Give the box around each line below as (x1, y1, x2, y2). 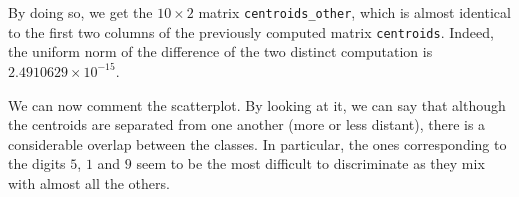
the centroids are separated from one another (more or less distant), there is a (8, 114, 486, 135)
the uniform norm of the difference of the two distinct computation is (8, 41, 433, 62)
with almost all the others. (8, 172, 170, 193)
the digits (8, 153, 66, 174)
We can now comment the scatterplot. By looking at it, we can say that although (8, 94, 506, 115)
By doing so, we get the (8, 2, 153, 22)
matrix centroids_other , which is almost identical (198, 2, 511, 22)
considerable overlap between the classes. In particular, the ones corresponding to (8, 133, 507, 154)
